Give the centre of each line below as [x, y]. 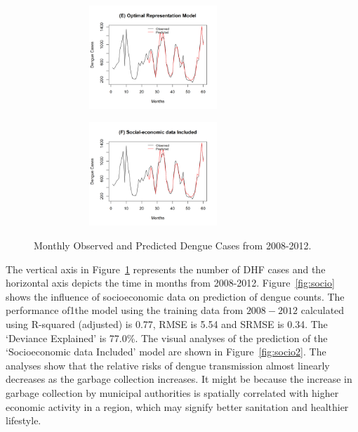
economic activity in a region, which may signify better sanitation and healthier [177, 406]
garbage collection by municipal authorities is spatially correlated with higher [172, 392]
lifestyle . [24, 420]
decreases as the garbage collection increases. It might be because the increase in [179, 379]
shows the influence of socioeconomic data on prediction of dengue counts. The [175, 296]
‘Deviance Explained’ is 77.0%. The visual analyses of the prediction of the [167, 338]
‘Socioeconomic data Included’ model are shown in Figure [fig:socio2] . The [166, 352]
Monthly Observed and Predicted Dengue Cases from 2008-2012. [173, 245]
